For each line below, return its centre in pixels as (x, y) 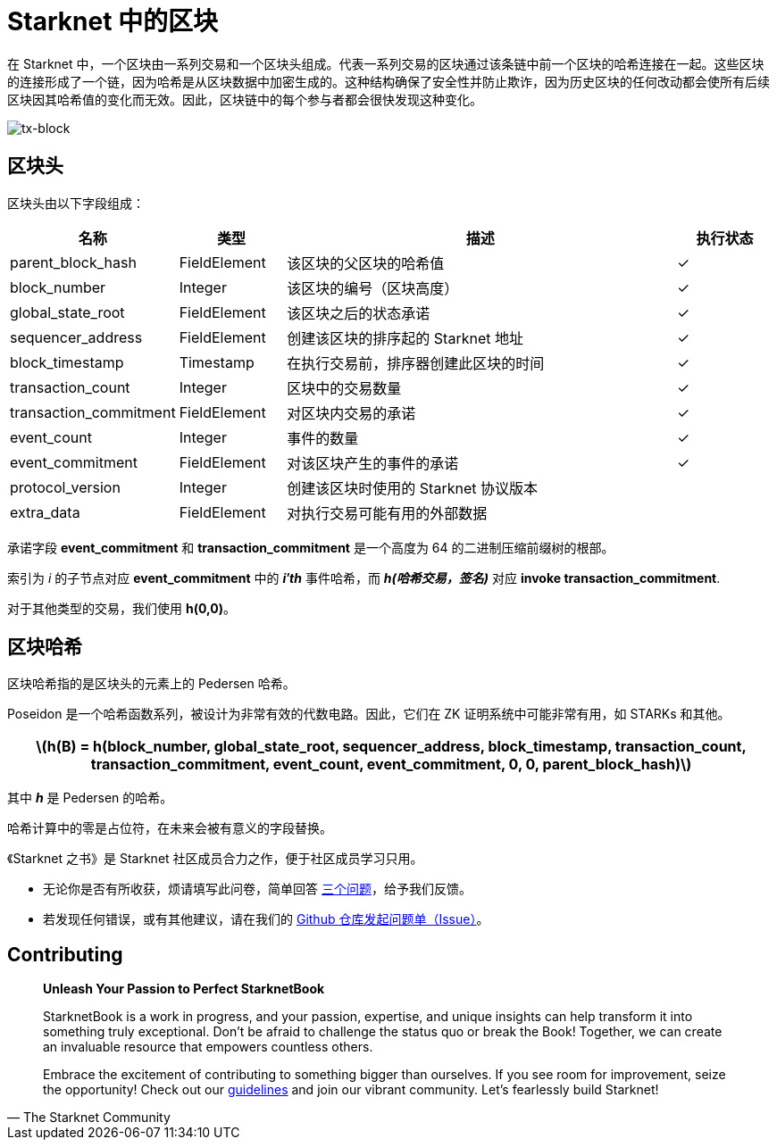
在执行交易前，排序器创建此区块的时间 (416, 363)
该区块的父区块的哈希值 (366, 263)
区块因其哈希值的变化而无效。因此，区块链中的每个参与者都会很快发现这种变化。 (245, 99)
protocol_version (65, 487)
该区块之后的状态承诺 (359, 313)
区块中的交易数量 (344, 388)
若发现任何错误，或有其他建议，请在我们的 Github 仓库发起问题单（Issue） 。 (266, 919)
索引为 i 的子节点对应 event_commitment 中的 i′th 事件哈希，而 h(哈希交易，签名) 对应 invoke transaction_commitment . (364, 578)
